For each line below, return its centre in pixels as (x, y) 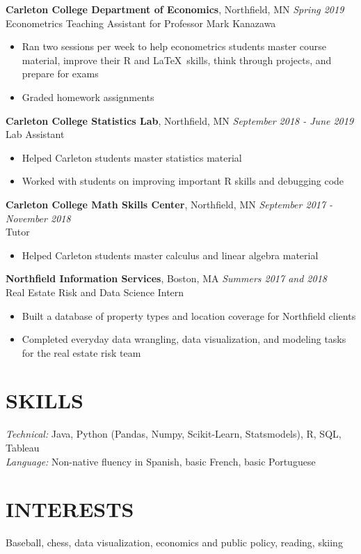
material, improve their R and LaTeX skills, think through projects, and (177, 60)
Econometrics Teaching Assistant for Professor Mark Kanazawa (141, 23)
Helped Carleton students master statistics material (132, 157)
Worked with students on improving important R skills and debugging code (183, 181)
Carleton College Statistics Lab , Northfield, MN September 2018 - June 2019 (180, 120)
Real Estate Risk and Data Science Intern (95, 292)
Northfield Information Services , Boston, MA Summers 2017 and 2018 (166, 278)
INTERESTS (70, 509)
